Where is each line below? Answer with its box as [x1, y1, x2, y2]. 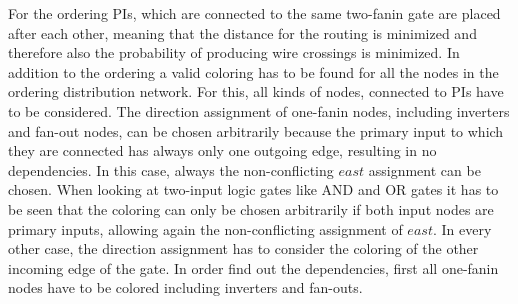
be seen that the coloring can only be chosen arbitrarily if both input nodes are [8, 198, 494, 219]
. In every [432, 218, 492, 239]
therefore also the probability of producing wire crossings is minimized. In [8, 42, 460, 63]
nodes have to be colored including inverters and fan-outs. [8, 277, 363, 298]
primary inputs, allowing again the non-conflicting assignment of [8, 218, 403, 239]
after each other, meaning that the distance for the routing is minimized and [8, 22, 477, 43]
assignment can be [368, 159, 481, 180]
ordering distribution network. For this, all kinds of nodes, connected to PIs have [8, 81, 504, 102]
